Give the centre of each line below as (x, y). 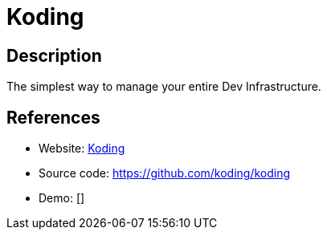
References (53, 117)
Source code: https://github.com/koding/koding (165, 173)
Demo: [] (62, 198)
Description (54, 55)
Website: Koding (82, 149)
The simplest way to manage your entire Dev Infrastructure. (164, 87)
